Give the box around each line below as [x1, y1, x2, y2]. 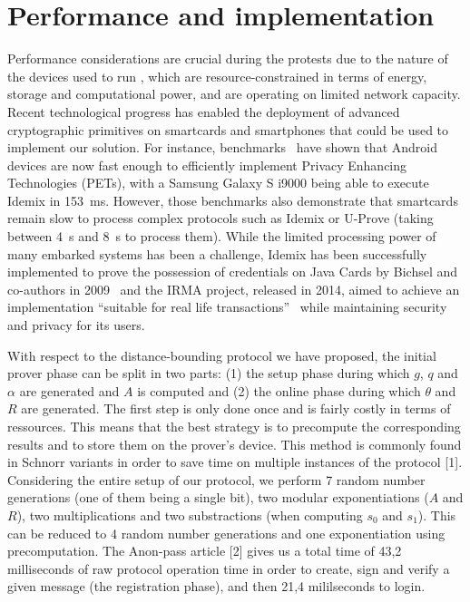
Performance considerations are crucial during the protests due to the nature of [7, 49, 448, 68]
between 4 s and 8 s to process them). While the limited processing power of [7, 227, 436, 246]
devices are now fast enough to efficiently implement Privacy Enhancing [7, 155, 407, 174]
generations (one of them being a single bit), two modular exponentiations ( [7, 488, 429, 507]
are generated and [19, 381, 120, 400]
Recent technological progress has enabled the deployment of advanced [7, 102, 400, 121]
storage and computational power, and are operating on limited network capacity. [7, 84, 461, 103]
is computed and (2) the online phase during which [137, 381, 421, 400]
